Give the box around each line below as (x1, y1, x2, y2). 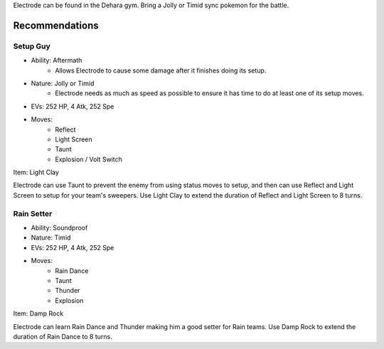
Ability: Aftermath (31, 56, 82, 65)
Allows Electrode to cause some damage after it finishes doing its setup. (55, 66, 267, 75)
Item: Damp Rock (13, 309, 64, 318)
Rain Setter (13, 208, 53, 218)
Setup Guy (13, 41, 51, 51)
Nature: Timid (31, 233, 71, 242)
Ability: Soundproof (31, 223, 88, 232)
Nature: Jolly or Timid (31, 79, 95, 87)
